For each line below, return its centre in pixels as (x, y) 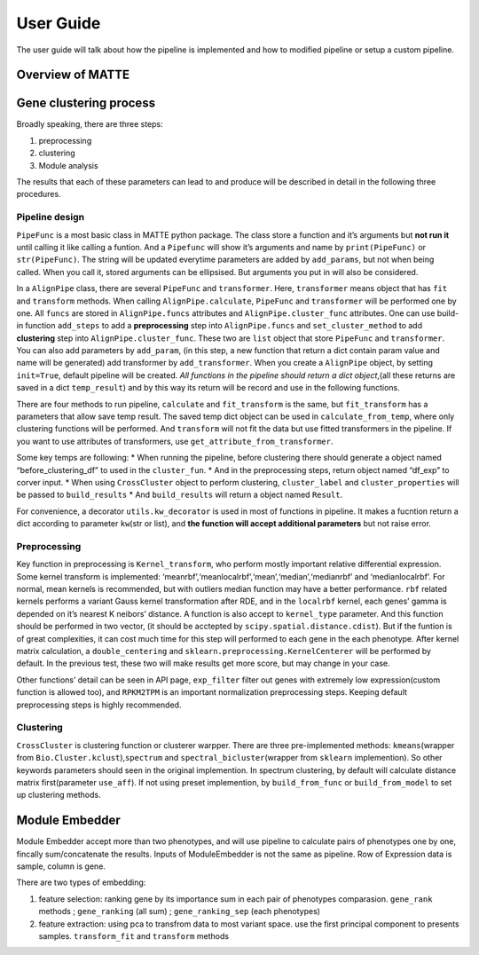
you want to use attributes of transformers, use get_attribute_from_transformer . (175, 441)
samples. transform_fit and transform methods (134, 935)
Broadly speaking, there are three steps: (90, 124)
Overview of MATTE (73, 75)
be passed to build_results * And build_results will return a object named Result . (180, 495)
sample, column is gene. (61, 866)
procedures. (39, 194)
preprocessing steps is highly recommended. (99, 705)
